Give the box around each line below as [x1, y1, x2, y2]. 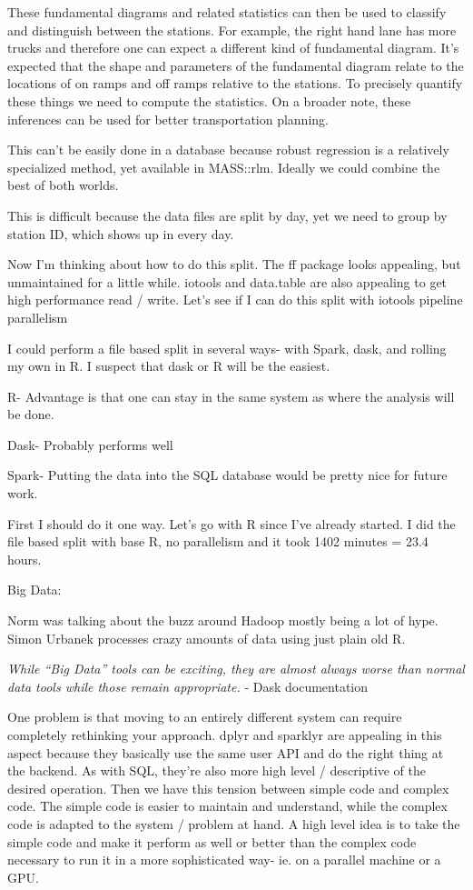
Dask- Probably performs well [7, 435, 173, 454]
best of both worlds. [7, 175, 119, 195]
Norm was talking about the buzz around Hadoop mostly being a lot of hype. [7, 611, 439, 630]
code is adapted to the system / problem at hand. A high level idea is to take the [7, 814, 460, 833]
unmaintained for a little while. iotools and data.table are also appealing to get [7, 272, 448, 291]
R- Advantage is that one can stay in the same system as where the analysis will [7, 386, 455, 405]
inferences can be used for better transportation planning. [7, 109, 329, 128]
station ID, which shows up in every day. [7, 224, 234, 243]
